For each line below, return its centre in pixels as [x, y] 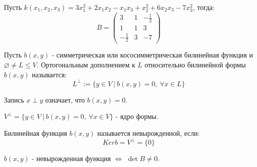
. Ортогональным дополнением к [86, 65]
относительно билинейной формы [195, 65]
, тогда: [204, 7]
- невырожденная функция [71, 158]
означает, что [65, 99]
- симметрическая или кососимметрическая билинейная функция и [152, 55]
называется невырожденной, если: [149, 133]
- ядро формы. [137, 116]
